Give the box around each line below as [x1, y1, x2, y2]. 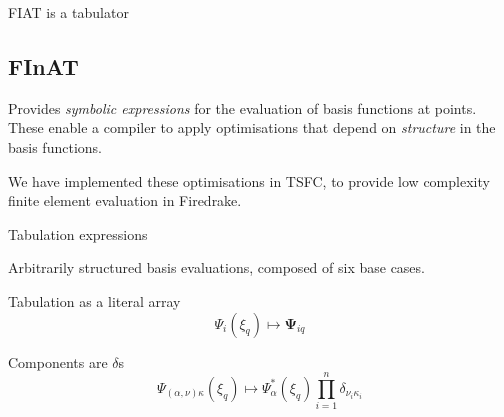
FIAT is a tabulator [8, 2, 129, 22]
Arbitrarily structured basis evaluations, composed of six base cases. [8, 257, 425, 278]
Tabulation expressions [8, 223, 148, 244]
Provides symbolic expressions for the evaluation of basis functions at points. [8, 97, 477, 118]
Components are [8, 351, 108, 372]
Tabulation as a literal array [8, 290, 181, 311]
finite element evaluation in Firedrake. [8, 190, 242, 211]
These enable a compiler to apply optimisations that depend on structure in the [8, 117, 496, 138]
